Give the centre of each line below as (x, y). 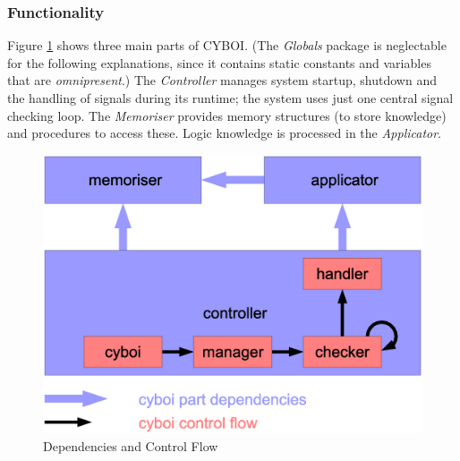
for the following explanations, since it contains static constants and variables (219, 62)
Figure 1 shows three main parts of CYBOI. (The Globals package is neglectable (227, 45)
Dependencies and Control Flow (131, 445)
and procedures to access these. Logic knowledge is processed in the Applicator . (225, 133)
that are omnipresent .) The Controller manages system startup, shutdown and (222, 80)
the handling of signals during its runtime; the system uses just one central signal (230, 98)
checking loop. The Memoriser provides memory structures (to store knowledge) (227, 115)
